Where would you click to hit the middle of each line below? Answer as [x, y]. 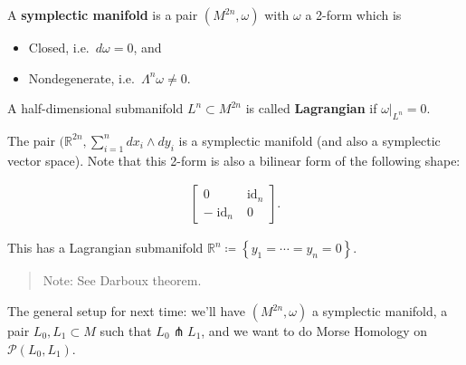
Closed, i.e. [59, 47]
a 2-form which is [353, 14]
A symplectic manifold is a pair [103, 14]
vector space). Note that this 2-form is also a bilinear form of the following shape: [234, 160]
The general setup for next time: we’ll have [127, 311]
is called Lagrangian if [311, 108]
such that [126, 331]
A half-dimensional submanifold [95, 108]
